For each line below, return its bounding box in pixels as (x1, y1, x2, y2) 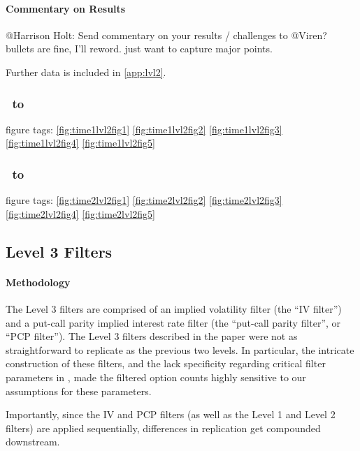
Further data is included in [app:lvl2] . (6, 64, 166, 79)
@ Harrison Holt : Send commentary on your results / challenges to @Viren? (6, 27, 327, 42)
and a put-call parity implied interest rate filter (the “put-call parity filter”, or (6, 315, 341, 330)
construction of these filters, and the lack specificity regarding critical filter (6, 356, 326, 371)
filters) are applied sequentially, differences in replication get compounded (6, 420, 321, 435)
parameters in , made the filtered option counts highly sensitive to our (6, 369, 306, 384)
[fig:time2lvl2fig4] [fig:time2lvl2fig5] (6, 206, 155, 221)
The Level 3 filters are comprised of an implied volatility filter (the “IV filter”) (6, 301, 342, 316)
